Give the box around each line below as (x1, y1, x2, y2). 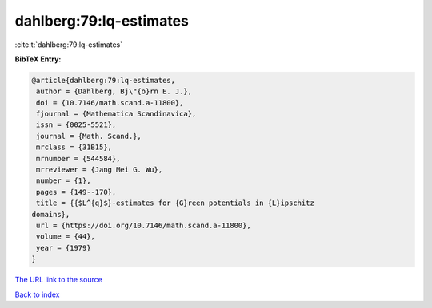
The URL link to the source (14, 275, 103, 285)
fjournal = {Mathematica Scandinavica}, (36, 109, 197, 119)
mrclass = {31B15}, (36, 143, 112, 152)
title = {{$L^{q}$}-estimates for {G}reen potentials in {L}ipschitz (36, 199, 315, 207)
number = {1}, (36, 176, 91, 185)
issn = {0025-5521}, (36, 120, 117, 129)
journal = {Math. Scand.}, (36, 132, 142, 140)
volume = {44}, (36, 232, 96, 241)
